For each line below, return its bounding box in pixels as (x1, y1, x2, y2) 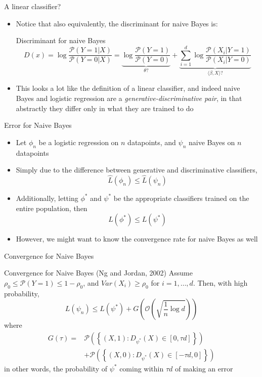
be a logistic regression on (38, 136, 119, 147)
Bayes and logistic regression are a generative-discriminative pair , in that (16, 92, 242, 103)
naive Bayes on (189, 136, 235, 147)
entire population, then (16, 202, 88, 213)
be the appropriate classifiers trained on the (113, 192, 249, 203)
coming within (119, 363, 164, 373)
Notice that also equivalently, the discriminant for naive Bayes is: (16, 18, 218, 28)
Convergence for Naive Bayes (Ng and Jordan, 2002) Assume (4, 267, 193, 278)
